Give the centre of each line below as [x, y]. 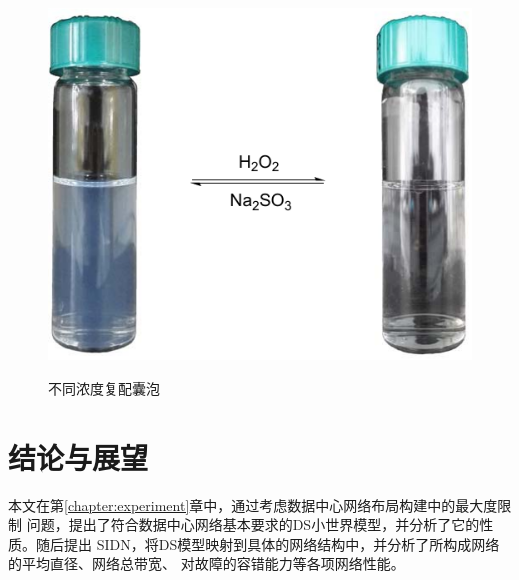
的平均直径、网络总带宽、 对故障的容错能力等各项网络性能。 [206, 563]
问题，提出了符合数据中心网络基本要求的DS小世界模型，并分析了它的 [253, 524]
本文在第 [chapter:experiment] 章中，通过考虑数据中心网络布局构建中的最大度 [253, 504]
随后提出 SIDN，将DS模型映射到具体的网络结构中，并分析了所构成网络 [267, 543]
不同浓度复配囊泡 [104, 387]
